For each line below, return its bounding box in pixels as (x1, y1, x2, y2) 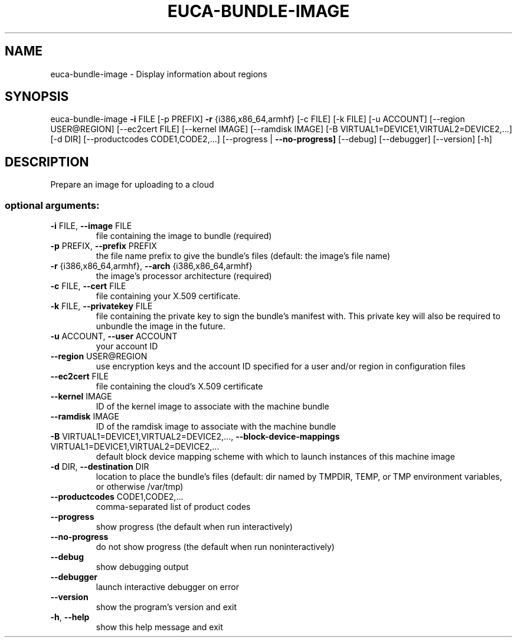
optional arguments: (5, 199, 100, 211)
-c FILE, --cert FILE (50, 281, 126, 291)
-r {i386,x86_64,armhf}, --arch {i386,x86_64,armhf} (50, 261, 253, 271)
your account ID (96, 341, 158, 352)
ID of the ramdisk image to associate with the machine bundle (96, 421, 336, 432)
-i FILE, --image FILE (50, 221, 132, 231)
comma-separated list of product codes (96, 502, 251, 512)
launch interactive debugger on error (96, 582, 239, 592)
